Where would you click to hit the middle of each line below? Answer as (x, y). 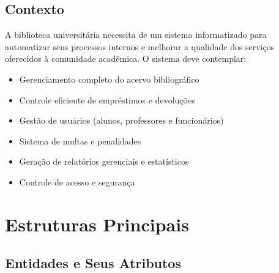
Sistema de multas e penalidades (80, 140)
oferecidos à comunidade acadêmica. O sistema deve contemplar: (126, 58)
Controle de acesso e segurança (77, 181)
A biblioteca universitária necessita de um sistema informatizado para (136, 35)
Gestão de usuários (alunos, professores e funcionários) (121, 120)
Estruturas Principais (97, 224)
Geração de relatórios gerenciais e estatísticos (104, 161)
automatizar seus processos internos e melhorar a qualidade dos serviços (140, 46)
